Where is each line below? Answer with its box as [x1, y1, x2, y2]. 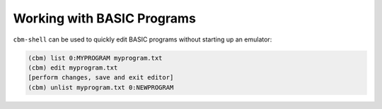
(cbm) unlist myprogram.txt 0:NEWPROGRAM [28, 83, 174, 91]
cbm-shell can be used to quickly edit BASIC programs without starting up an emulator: [13, 35, 272, 44]
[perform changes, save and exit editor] [28, 74, 174, 82]
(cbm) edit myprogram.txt [28, 63, 118, 72]
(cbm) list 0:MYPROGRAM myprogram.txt [28, 53, 163, 62]
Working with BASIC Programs [13, 11, 196, 26]
